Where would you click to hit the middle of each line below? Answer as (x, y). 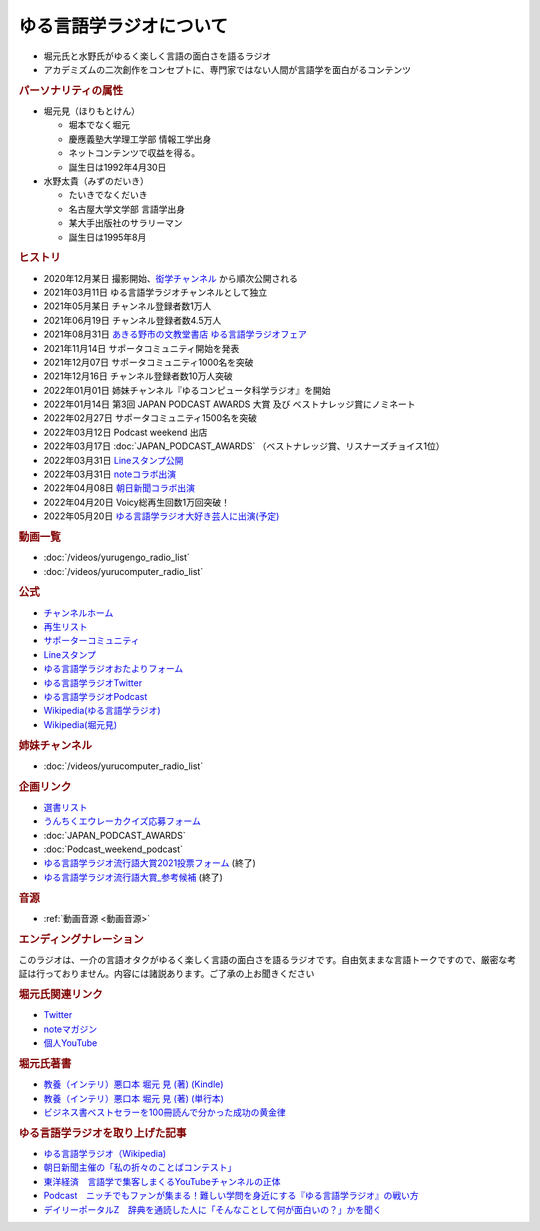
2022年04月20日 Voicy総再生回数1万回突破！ (136, 502)
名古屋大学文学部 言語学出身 (126, 209)
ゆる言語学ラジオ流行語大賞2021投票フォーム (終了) (150, 863)
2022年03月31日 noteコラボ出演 (110, 474)
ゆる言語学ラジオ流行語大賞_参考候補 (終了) (133, 877)
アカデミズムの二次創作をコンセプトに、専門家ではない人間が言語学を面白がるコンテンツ (227, 69)
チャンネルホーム (78, 612)
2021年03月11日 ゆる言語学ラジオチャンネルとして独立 (155, 292)
